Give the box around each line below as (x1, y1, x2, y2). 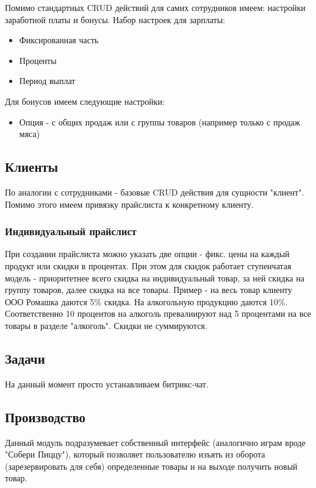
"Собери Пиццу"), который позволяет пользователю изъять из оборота (5, 448, 265, 461)
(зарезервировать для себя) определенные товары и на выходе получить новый (5, 459, 298, 472)
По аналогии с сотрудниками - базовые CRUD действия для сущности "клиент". (5, 185, 304, 198)
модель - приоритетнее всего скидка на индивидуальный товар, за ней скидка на (5, 271, 304, 284)
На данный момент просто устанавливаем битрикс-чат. (5, 377, 209, 390)
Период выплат (19, 74, 76, 87)
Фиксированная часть (19, 34, 99, 46)
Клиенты (5, 157, 59, 176)
